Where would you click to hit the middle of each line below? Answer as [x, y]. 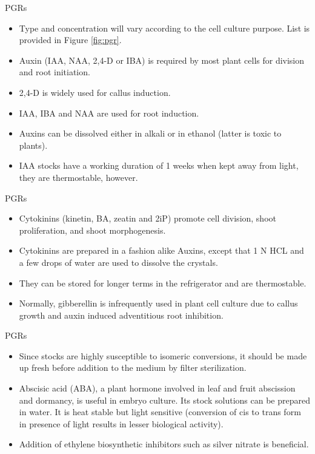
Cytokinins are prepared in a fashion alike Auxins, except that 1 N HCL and [161, 250]
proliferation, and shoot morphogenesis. [92, 230]
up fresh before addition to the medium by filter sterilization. [133, 368]
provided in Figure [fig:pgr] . [70, 40]
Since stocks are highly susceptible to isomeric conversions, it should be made [163, 355]
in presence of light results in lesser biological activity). [121, 423]
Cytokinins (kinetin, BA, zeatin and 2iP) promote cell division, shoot [148, 218]
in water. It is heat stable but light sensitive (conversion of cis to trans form [160, 412]
